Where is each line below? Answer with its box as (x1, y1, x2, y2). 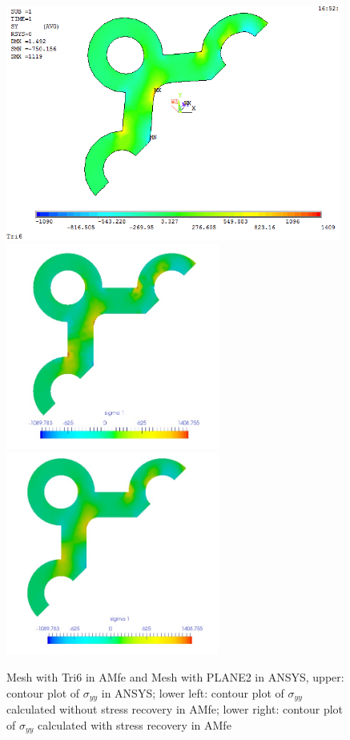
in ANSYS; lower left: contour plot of (101, 684, 284, 701)
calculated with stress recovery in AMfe (38, 716, 231, 733)
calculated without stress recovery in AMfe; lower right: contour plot (6, 701, 344, 718)
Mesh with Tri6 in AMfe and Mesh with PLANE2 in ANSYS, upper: (6, 668, 344, 685)
